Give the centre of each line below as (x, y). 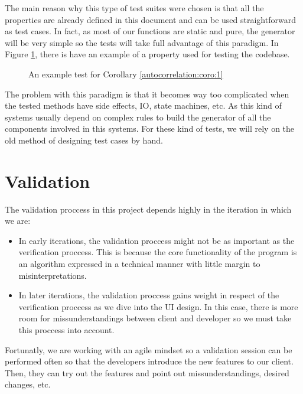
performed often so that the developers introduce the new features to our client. (149, 361)
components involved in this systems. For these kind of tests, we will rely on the (150, 128)
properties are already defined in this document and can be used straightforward (150, 19)
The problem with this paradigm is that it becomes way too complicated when (147, 94)
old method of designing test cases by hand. (84, 140)
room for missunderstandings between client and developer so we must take (155, 318)
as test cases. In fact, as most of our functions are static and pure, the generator (150, 31)
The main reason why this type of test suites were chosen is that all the (134, 8)
